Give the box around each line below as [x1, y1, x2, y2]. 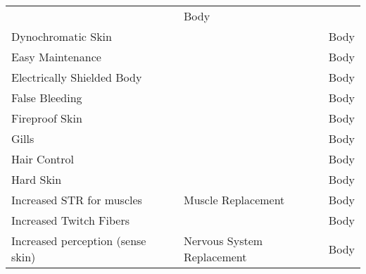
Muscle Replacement [183, 192, 285, 208]
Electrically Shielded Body [11, 69, 142, 85]
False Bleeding [11, 89, 82, 106]
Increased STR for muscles [11, 192, 142, 208]
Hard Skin [11, 171, 62, 187]
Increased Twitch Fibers [11, 212, 130, 228]
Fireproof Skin [11, 110, 82, 126]
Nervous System [183, 232, 263, 249]
